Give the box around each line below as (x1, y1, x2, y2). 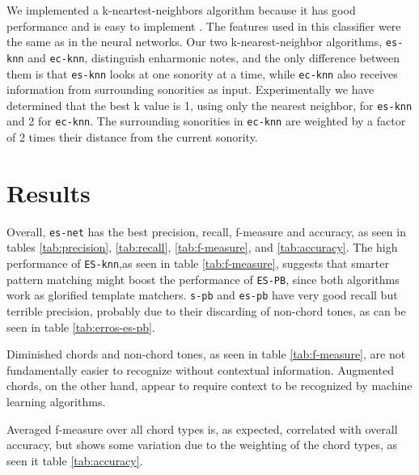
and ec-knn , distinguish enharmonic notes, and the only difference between (28, 49, 400, 66)
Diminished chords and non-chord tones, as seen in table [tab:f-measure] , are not (6, 346, 406, 363)
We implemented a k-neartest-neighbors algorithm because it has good (6, 2, 356, 18)
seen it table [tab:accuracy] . (6, 452, 143, 469)
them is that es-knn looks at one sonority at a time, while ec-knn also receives (6, 65, 398, 82)
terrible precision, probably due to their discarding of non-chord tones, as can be (6, 303, 406, 319)
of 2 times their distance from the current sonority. (6, 129, 258, 146)
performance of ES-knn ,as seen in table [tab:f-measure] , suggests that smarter (6, 255, 390, 272)
